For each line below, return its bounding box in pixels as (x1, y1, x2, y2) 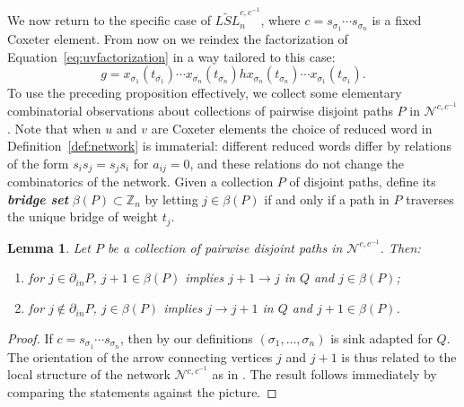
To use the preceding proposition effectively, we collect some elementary (7, 83, 402, 102)
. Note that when (7, 118, 101, 137)
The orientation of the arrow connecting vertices (7, 347, 273, 366)
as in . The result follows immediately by (212, 365, 437, 384)
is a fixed (372, 11, 422, 30)
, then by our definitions (119, 328, 253, 347)
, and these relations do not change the (189, 153, 405, 172)
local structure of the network (7, 365, 171, 384)
